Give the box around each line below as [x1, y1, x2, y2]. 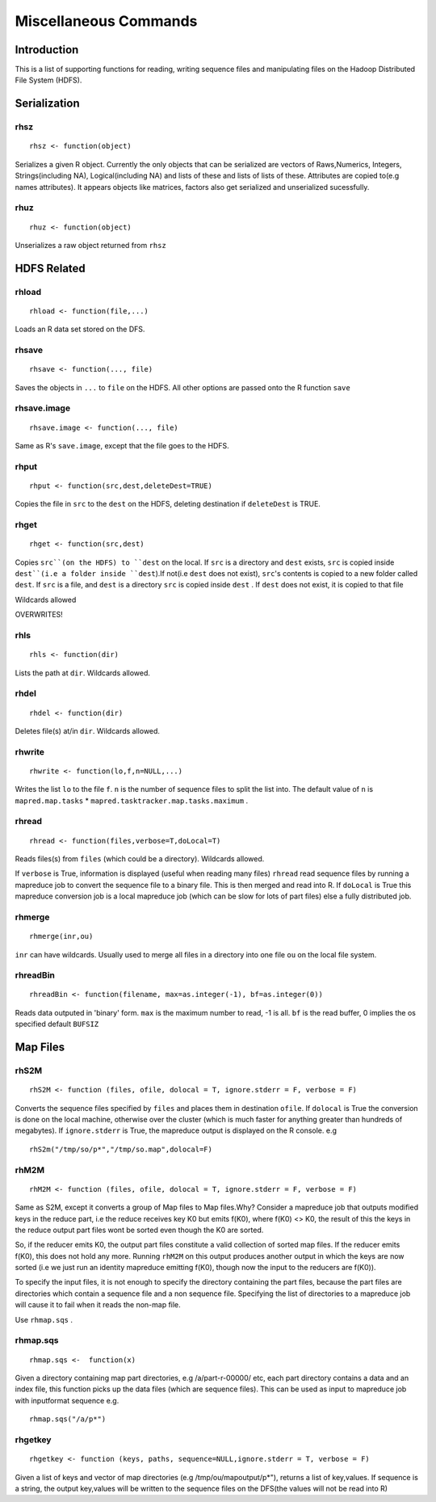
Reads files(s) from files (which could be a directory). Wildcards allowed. [15, 854, 265, 864]
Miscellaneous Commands [15, 12, 198, 30]
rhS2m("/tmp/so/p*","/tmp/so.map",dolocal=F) [29, 1144, 213, 1154]
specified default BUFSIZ [15, 1019, 99, 1029]
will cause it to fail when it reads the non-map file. [15, 1300, 181, 1310]
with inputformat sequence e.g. [15, 1395, 119, 1405]
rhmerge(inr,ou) [29, 932, 94, 941]
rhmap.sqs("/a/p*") [29, 1415, 107, 1424]
